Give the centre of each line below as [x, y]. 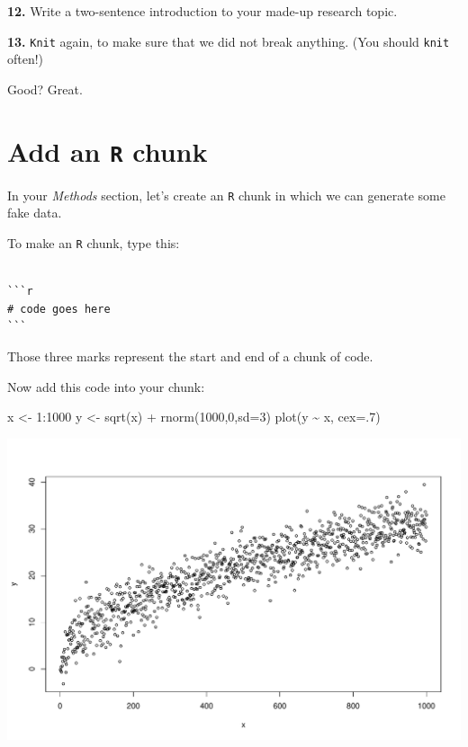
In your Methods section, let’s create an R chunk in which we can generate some [226, 195]
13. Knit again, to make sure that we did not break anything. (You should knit [229, 41]
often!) [26, 59]
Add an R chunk [108, 151]
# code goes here [59, 309]
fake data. [35, 213]
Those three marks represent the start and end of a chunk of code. [190, 356]
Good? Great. [45, 89]
